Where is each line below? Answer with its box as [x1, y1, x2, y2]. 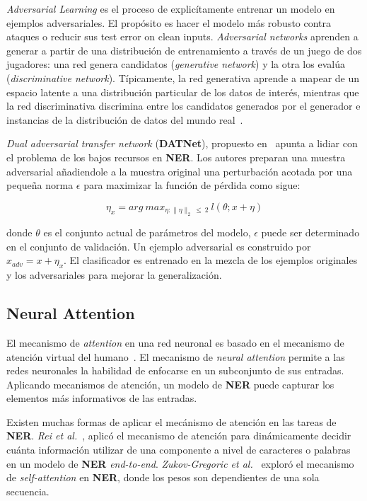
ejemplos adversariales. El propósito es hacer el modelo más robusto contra [6, 15, 332, 30]
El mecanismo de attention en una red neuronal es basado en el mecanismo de [6, 335, 344, 350]
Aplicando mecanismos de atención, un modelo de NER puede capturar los [6, 376, 334, 391]
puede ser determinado [261, 225, 360, 240]
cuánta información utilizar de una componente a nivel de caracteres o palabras [6, 442, 351, 457]
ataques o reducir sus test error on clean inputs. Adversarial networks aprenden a [6, 29, 359, 44]
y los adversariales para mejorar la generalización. [6, 267, 222, 282]
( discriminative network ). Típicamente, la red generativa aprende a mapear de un [6, 70, 360, 85]
